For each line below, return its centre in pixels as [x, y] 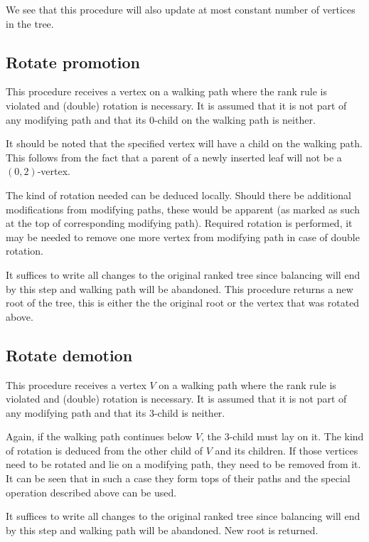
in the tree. [30, 23]
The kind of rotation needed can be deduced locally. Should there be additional [178, 195]
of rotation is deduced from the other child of [105, 450]
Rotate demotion [69, 355]
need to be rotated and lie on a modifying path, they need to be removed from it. [183, 464]
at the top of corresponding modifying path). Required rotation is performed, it [179, 223]
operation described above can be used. [91, 492]
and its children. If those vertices [287, 450]
